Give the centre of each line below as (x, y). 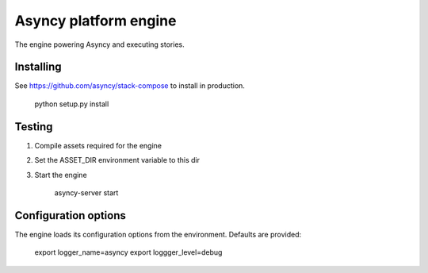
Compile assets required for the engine (98, 145)
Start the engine (61, 175)
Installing (38, 67)
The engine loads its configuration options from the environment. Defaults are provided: (158, 234)
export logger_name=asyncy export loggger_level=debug (128, 252)
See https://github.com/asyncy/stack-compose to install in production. (130, 86)
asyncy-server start (86, 192)
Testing (34, 127)
